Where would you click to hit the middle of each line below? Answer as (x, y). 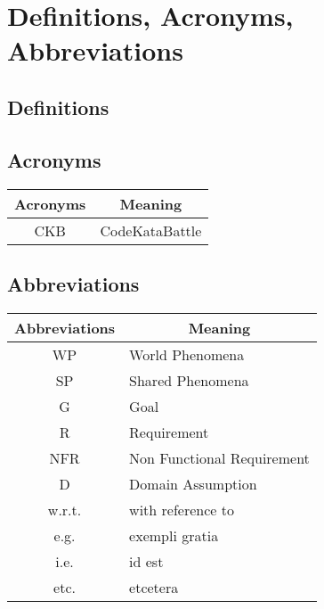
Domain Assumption (193, 483)
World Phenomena (187, 354)
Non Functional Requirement (219, 457)
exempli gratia (174, 535)
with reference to (182, 509)
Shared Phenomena (189, 380)
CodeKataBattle (151, 230)
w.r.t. (65, 509)
